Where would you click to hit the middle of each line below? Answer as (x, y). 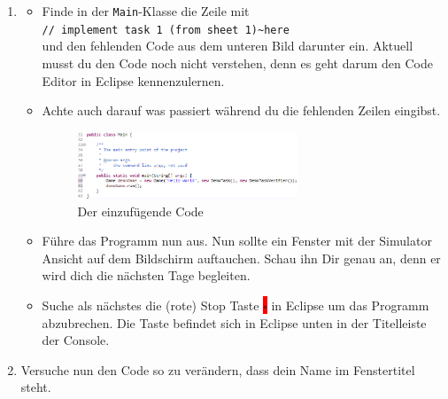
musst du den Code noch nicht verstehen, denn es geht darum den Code (237, 63)
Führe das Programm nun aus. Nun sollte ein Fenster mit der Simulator (237, 241)
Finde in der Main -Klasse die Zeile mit (146, 11)
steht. (36, 387)
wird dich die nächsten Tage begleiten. (146, 275)
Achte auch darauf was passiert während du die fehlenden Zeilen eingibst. (241, 110)
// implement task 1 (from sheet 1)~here (166, 30)
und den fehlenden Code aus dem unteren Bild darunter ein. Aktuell (228, 46)
